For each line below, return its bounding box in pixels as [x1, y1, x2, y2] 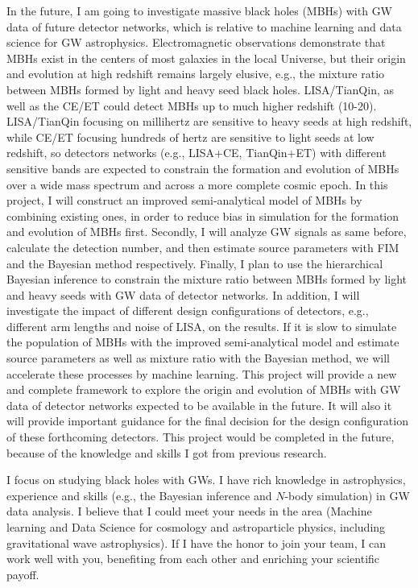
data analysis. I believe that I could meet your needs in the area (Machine [6, 503, 372, 520]
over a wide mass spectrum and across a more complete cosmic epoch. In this [6, 176, 388, 193]
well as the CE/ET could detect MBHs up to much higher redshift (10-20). [6, 97, 377, 114]
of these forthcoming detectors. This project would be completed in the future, [6, 429, 395, 445]
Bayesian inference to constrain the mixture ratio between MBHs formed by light [6, 271, 408, 288]
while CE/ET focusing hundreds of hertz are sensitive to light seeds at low [6, 128, 375, 145]
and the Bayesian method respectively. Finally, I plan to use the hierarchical [6, 255, 383, 271]
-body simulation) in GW [284, 487, 410, 503]
